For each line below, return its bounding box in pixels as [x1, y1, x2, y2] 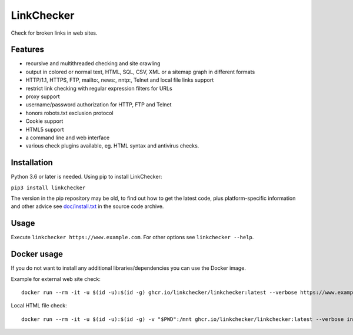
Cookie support [25, 118, 64, 125]
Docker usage [11, 249, 63, 259]
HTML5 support [25, 126, 64, 133]
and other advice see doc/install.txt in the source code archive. [11, 203, 164, 210]
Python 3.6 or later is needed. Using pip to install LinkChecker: [11, 173, 162, 180]
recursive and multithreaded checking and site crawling [25, 60, 161, 67]
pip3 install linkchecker [11, 184, 86, 191]
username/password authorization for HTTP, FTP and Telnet [25, 101, 172, 108]
